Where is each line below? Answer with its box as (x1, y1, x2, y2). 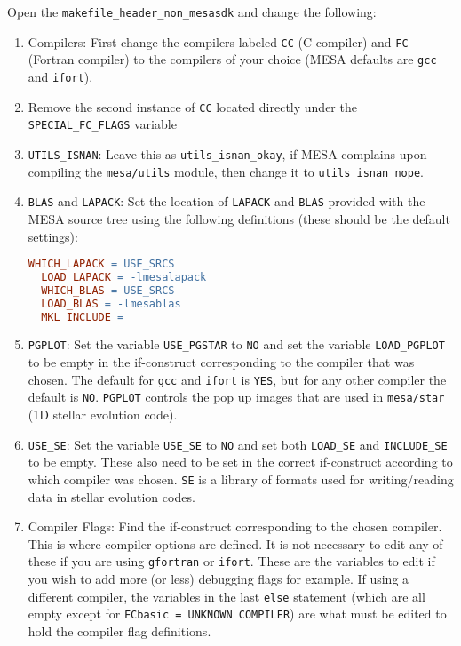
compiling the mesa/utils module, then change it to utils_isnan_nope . (28, 162, 424, 180)
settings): (28, 227, 78, 245)
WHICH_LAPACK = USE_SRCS (28, 258, 175, 271)
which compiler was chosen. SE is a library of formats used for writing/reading (28, 469, 454, 488)
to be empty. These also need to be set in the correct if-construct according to (28, 452, 453, 471)
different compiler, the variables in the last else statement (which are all (28, 586, 425, 605)
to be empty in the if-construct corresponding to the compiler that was (28, 353, 415, 371)
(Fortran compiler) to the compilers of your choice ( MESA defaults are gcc (28, 50, 437, 68)
